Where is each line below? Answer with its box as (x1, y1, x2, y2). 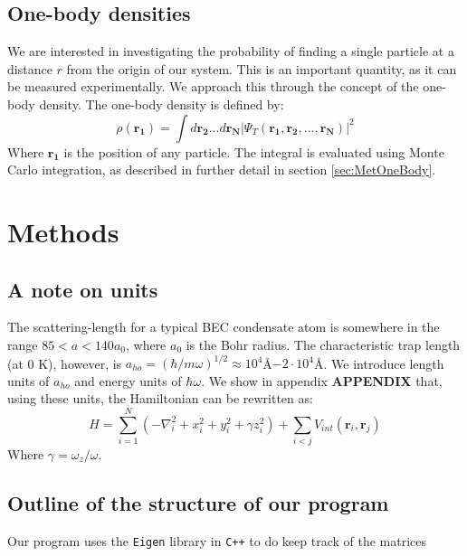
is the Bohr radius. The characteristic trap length (186, 335, 461, 353)
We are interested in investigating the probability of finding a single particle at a (7, 42, 454, 61)
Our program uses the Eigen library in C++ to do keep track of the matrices (7, 531, 427, 550)
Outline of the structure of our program (7, 488, 389, 516)
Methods (7, 212, 119, 250)
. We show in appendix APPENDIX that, (201, 371, 443, 390)
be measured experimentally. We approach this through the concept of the (7, 77, 419, 96)
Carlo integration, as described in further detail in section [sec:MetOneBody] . (7, 160, 436, 179)
